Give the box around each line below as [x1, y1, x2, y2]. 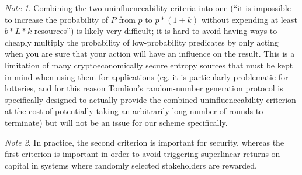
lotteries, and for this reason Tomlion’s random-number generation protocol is [5, 82, 283, 94]
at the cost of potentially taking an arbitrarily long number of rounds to [5, 105, 263, 117]
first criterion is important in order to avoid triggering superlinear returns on [5, 147, 280, 160]
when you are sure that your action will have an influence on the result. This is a [5, 47, 295, 60]
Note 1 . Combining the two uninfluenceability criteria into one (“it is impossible [5, 2, 291, 13]
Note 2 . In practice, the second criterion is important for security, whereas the [5, 136, 284, 148]
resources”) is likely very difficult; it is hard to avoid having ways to [34, 25, 277, 37]
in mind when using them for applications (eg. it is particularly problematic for [5, 70, 289, 83]
